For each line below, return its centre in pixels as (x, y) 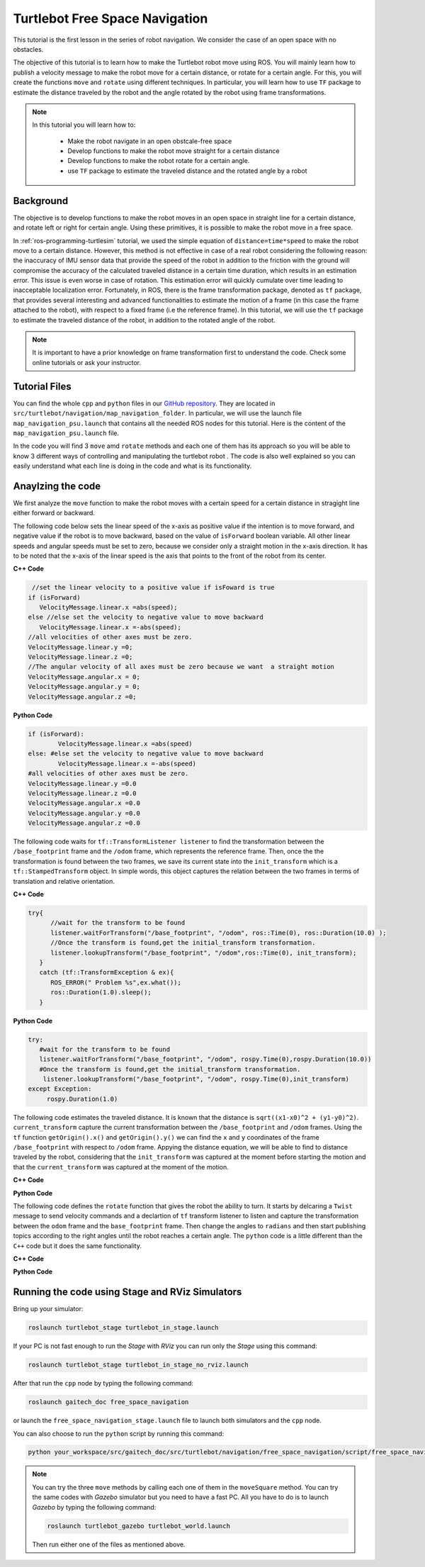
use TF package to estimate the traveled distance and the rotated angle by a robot (187, 171)
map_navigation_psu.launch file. (66, 433)
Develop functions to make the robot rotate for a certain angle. (159, 161)
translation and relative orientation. (64, 881)
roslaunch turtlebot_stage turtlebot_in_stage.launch (123, 1328)
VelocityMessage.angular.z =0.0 (84, 823)
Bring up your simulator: (48, 1309)
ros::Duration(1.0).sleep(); (101, 993)
